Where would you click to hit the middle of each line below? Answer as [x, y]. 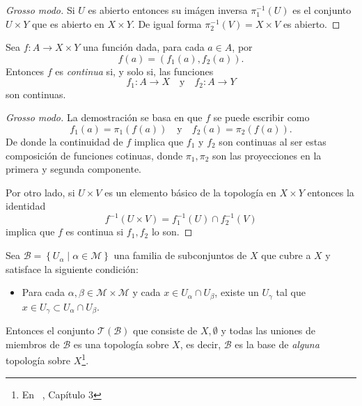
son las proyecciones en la [267, 155]
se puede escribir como [261, 117]
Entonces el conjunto [50, 330]
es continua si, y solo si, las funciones [134, 71]
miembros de [33, 344]
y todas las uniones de [268, 330]
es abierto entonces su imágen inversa [168, 10]
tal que [291, 292]
